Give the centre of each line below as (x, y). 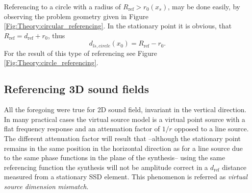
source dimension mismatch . (46, 186)
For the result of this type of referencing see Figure (81, 53)
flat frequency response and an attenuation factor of (82, 129)
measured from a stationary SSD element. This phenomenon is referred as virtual (126, 177)
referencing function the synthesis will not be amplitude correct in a (106, 167)
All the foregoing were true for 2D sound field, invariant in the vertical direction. (125, 109)
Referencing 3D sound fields (76, 89)
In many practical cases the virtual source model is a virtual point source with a (125, 119)
